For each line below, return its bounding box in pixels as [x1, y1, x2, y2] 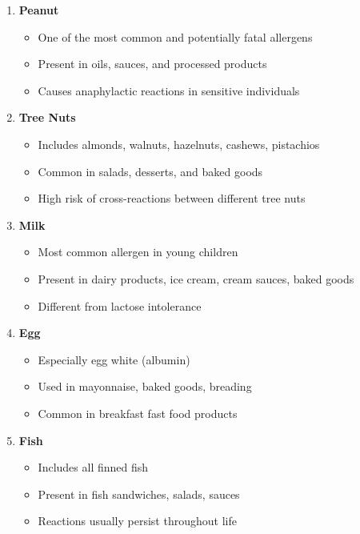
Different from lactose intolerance [38, 297, 202, 314]
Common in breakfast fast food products [38, 404, 238, 421]
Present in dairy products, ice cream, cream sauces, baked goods [38, 270, 354, 287]
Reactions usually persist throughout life [38, 512, 237, 529]
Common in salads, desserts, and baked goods [38, 163, 263, 179]
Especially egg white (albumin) [38, 351, 190, 367]
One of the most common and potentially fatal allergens [38, 28, 313, 45]
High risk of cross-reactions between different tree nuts [38, 190, 306, 207]
